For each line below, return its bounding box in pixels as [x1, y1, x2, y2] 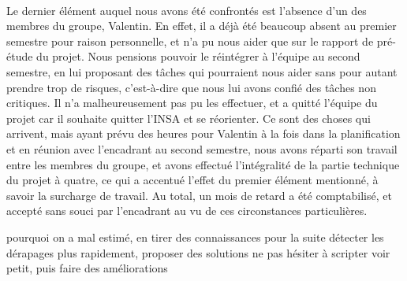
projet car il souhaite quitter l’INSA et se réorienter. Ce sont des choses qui [6, 109, 371, 126]
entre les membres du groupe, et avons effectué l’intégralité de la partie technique [6, 156, 400, 172]
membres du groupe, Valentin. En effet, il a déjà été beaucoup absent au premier [6, 17, 397, 34]
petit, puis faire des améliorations [6, 260, 168, 276]
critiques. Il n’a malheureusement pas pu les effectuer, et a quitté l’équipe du [6, 94, 378, 111]
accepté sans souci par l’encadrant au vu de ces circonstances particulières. [6, 202, 368, 219]
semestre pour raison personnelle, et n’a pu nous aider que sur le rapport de [6, 32, 374, 49]
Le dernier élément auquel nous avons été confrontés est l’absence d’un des [6, 2, 367, 18]
